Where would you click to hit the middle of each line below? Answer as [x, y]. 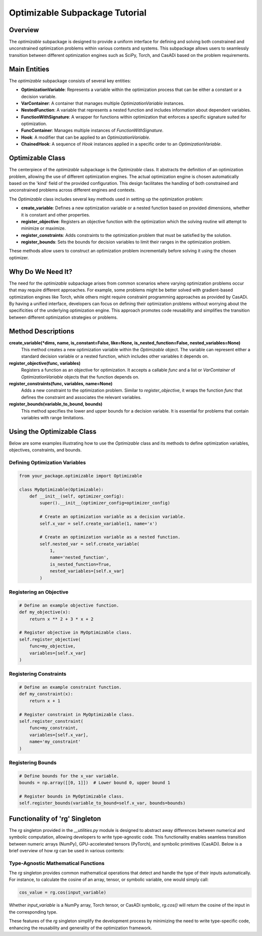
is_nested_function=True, [81, 564]
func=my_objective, [53, 646]
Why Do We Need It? [41, 272]
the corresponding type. [33, 912]
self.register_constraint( [51, 721]
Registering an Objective [39, 592]
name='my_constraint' [55, 742]
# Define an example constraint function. [70, 687]
